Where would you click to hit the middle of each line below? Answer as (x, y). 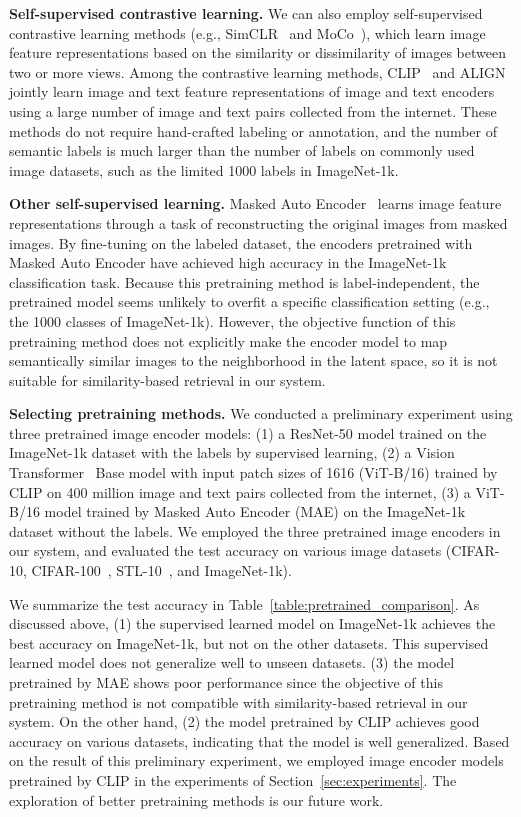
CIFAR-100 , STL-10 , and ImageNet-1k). (161, 570)
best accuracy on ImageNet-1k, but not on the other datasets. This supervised (249, 642)
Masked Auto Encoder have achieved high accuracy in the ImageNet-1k (228, 262)
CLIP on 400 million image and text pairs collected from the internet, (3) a (240, 491)
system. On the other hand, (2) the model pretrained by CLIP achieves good (244, 721)
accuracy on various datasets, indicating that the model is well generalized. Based (259, 740)
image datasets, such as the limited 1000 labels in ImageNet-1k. (204, 169)
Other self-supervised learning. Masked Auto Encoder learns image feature (255, 203)
